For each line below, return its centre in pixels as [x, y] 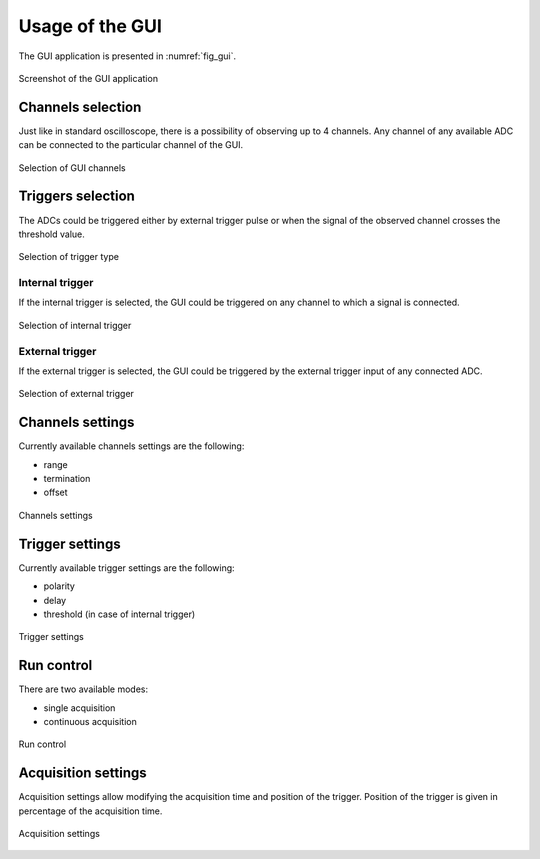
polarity [59, 586]
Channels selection [80, 106]
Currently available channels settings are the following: [131, 446]
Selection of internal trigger [75, 325]
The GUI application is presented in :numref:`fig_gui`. [127, 56]
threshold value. [51, 234]
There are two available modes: [83, 689]
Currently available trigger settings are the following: [126, 567]
